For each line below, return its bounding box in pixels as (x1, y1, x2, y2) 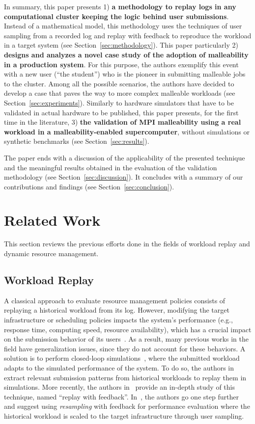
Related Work (4, 210, 101, 230)
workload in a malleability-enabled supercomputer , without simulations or (4, 126, 250, 136)
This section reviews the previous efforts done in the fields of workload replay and (4, 238, 250, 249)
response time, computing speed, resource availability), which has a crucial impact (4, 324, 252, 334)
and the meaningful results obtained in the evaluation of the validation (4, 162, 217, 172)
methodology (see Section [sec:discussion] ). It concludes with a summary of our (4, 172, 243, 182)
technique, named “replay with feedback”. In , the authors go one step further (4, 391, 239, 401)
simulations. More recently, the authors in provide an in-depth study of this (4, 382, 235, 392)
